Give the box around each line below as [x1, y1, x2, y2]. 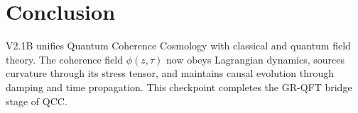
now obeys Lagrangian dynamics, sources [166, 52, 345, 66]
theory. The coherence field [6, 52, 123, 66]
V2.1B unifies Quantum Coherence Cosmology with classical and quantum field [6, 38, 351, 53]
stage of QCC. [6, 93, 67, 108]
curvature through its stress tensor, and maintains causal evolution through [6, 66, 335, 81]
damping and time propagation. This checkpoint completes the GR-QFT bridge [6, 79, 352, 94]
